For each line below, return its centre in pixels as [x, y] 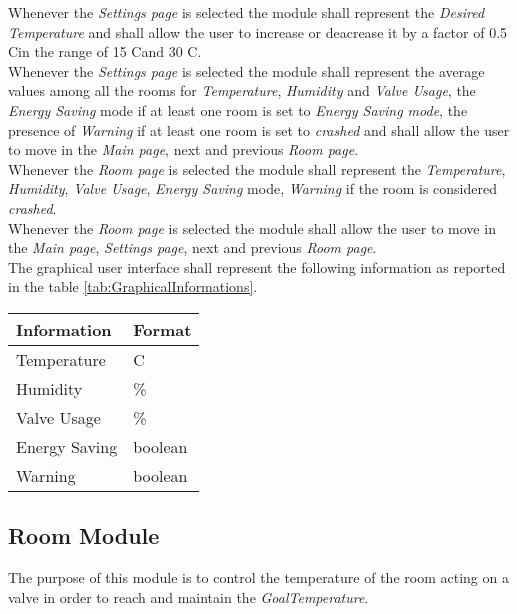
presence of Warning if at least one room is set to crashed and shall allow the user [259, 129]
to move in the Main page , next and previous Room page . [183, 149]
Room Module [84, 535]
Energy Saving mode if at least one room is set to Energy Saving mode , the [238, 109]
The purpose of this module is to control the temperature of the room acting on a [258, 577]
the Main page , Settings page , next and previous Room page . [192, 247]
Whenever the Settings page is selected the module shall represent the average [246, 70]
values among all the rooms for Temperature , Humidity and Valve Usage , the [242, 90]
